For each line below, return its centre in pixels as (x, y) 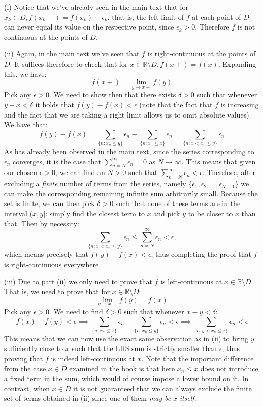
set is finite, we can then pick (50, 203)
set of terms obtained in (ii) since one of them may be (88, 398)
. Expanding (237, 63)
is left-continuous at (191, 281)
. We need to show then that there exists (113, 94)
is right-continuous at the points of (202, 54)
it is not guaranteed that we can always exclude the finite (162, 388)
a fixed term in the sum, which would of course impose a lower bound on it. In (126, 378)
